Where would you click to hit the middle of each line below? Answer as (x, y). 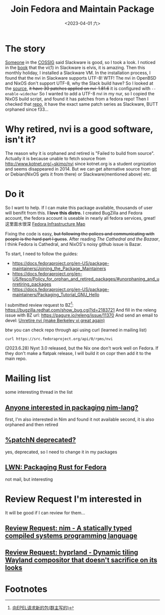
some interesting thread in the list (39, 392)
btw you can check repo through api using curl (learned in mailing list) (76, 330)
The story (25, 48)
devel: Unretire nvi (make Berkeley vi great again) (55, 321)
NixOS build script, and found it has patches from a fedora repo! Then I (77, 99)
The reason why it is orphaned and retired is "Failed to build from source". (80, 153)
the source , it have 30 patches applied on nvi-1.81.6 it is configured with (78, 88)
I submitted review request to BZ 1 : (39, 304)
